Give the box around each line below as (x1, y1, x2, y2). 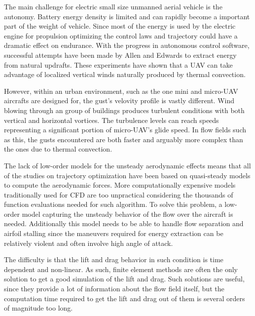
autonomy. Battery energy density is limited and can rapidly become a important (4, 11, 250, 21)
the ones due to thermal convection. (4, 144, 112, 154)
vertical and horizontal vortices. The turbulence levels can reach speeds (4, 115, 219, 125)
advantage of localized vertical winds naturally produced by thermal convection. (4, 69, 246, 79)
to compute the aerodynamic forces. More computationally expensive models (4, 180, 236, 190)
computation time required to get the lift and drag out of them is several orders (4, 293, 245, 303)
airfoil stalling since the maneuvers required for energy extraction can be (4, 228, 223, 238)
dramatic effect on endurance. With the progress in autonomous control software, (4, 40, 250, 50)
